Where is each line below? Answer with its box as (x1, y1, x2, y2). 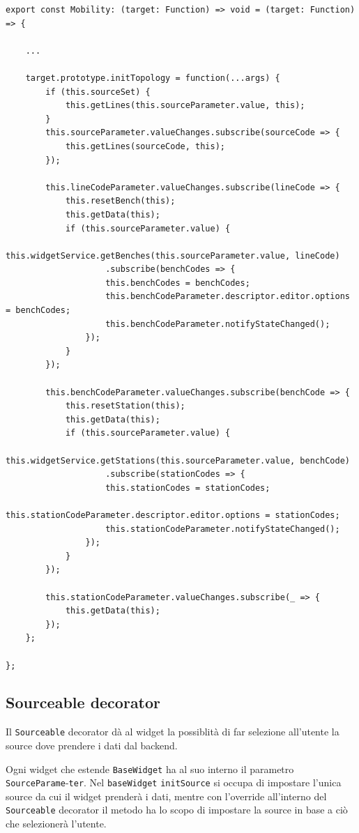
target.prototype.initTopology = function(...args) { (25, 72, 280, 83)
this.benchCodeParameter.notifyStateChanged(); (105, 319, 330, 329)
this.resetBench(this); (65, 196, 176, 206)
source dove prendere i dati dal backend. (6, 738, 178, 752)
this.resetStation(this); (65, 401, 185, 411)
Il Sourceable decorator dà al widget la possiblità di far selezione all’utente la (6, 724, 339, 739)
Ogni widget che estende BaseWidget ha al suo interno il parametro (6, 761, 294, 776)
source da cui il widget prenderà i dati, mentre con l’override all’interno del (6, 788, 327, 803)
